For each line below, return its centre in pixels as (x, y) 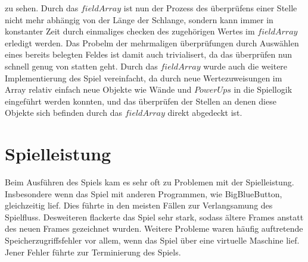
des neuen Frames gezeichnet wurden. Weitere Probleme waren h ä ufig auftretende (154, 228)
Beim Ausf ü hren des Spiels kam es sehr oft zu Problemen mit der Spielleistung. (150, 182)
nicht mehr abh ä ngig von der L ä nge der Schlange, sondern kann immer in (139, 19)
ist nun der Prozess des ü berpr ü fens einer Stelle (210, 8)
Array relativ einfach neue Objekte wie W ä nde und (98, 89)
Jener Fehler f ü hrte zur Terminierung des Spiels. (93, 252)
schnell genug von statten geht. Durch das (81, 66)
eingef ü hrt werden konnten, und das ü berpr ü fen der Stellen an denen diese (141, 101)
